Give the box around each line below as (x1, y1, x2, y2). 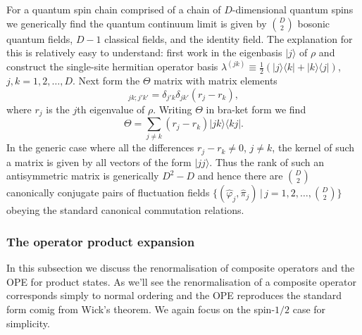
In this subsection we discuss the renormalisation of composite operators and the (6, 260, 355, 275)
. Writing (153, 101, 192, 116)
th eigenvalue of (77, 101, 145, 116)
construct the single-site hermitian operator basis (6, 59, 218, 74)
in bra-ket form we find (206, 101, 306, 116)
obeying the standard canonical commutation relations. (6, 203, 244, 217)
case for (292, 302, 326, 317)
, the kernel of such (272, 140, 355, 155)
